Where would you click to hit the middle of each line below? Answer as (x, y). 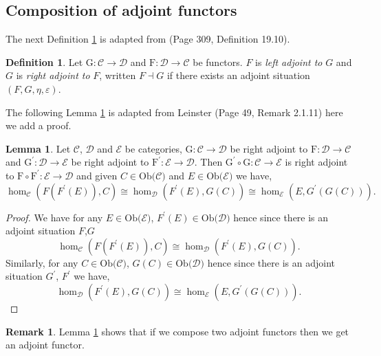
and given (97, 175)
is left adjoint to (289, 62)
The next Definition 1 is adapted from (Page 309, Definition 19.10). (148, 39)
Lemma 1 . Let (38, 148)
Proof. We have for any (54, 217)
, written (118, 75)
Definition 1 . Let (44, 62)
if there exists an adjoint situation (238, 75)
